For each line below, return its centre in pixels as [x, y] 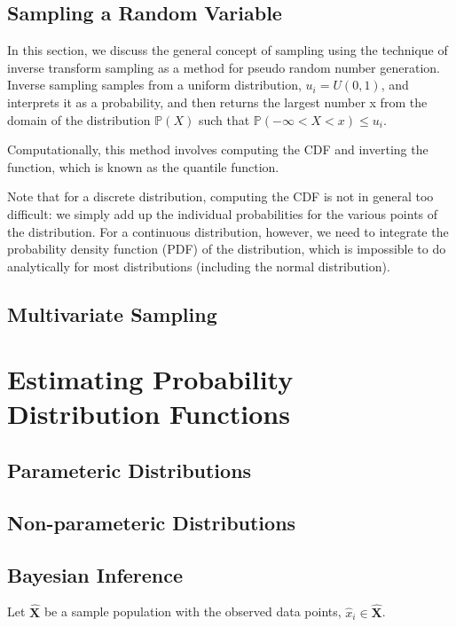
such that [224, 119]
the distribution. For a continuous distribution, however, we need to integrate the [228, 231]
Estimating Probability [150, 379]
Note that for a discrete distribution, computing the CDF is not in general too [220, 196]
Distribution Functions [149, 414]
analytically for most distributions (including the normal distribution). [199, 266]
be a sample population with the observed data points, [193, 611]
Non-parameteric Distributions [152, 522]
